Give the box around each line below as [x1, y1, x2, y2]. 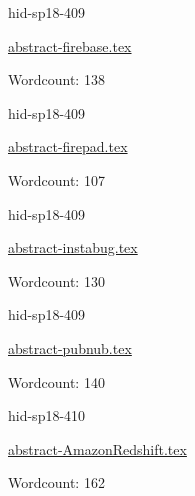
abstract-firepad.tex [8, 136, 128, 157]
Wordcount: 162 [8, 472, 105, 493]
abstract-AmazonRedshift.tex [8, 438, 187, 459]
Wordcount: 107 [8, 169, 105, 190]
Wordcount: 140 [8, 371, 105, 392]
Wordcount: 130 [8, 270, 105, 291]
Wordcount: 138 [8, 69, 105, 90]
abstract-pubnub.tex [8, 337, 132, 358]
